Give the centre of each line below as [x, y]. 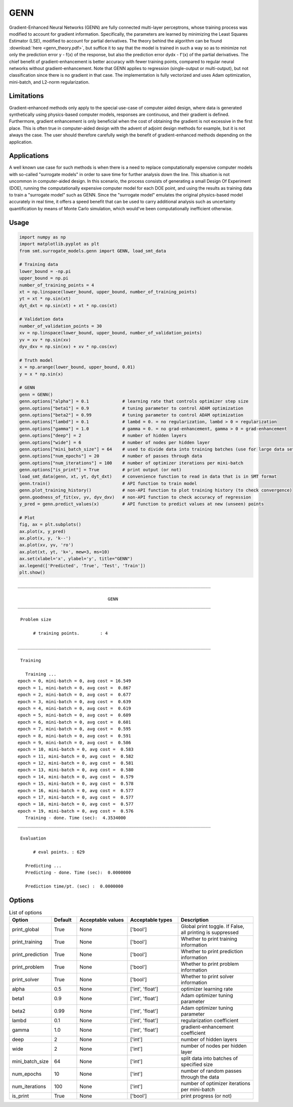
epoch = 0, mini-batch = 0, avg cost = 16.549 [74, 681]
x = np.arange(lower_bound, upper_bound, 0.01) [77, 367]
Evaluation [33, 838]
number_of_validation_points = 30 [61, 326]
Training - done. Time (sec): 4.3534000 [76, 818]
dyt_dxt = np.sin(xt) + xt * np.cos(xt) [68, 305]
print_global [25, 930]
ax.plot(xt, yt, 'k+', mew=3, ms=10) [64, 552]
